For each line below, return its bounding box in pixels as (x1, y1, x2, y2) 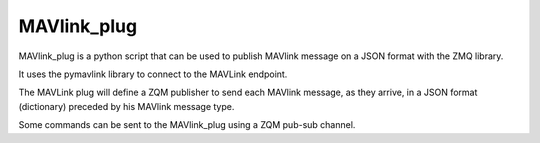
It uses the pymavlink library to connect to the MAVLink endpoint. (18, 68, 288, 80)
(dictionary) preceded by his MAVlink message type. (18, 100, 235, 112)
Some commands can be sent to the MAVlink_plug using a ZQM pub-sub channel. (18, 119, 356, 131)
